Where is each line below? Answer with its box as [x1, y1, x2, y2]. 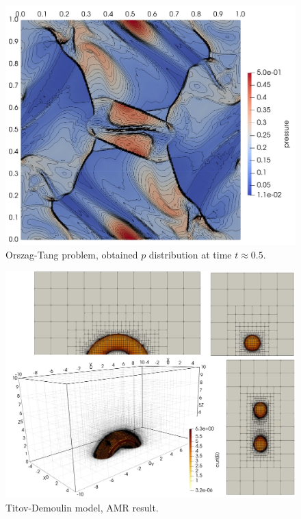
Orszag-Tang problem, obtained [5, 247, 138, 261]
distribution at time [148, 247, 232, 261]
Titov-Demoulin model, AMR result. [5, 500, 159, 514]
